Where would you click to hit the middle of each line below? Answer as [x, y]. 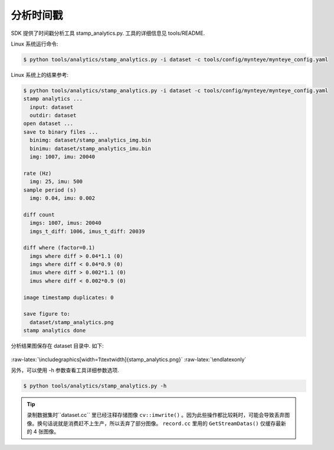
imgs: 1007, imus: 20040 [66, 223]
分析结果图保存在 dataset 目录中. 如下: [57, 346]
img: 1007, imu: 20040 [63, 157]
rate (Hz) [37, 173]
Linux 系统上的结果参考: [40, 75]
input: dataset [52, 107]
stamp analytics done [55, 331]
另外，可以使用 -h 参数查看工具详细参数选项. [65, 370]
